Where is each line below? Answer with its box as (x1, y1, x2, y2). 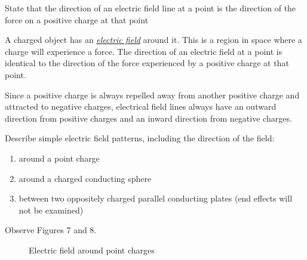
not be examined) (19, 203, 84, 216)
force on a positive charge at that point (5, 13, 149, 26)
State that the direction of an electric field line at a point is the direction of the (5, 2, 296, 14)
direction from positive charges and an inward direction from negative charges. (5, 112, 292, 124)
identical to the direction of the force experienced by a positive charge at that (5, 57, 289, 69)
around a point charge (19, 151, 100, 164)
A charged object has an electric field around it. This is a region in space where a (5, 33, 302, 46)
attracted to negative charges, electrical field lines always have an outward (5, 100, 277, 113)
